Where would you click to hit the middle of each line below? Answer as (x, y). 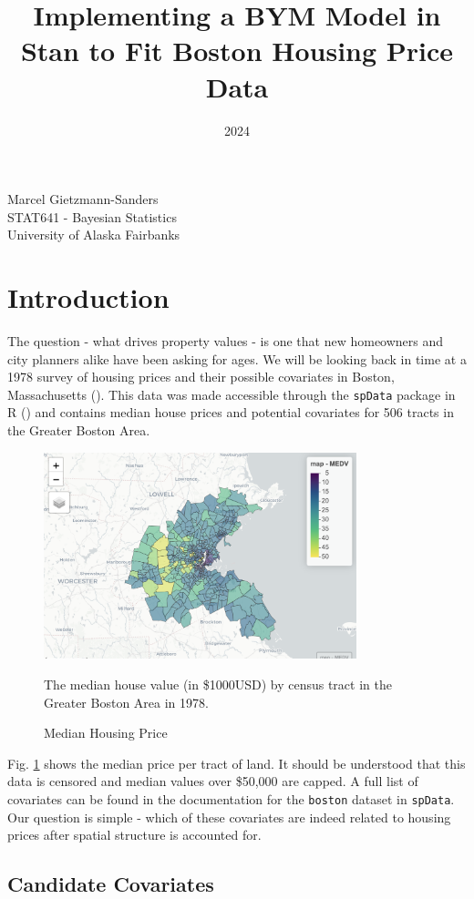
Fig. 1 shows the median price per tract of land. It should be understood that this (237, 763)
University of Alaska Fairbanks (94, 235)
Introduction (88, 297)
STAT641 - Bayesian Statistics (92, 216)
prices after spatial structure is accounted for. (134, 835)
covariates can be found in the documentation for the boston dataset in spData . (231, 798)
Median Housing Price (106, 733)
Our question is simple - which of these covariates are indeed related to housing (229, 817)
